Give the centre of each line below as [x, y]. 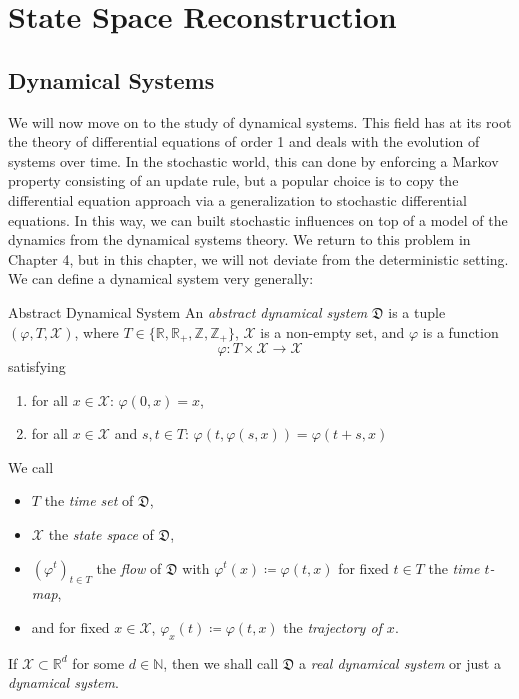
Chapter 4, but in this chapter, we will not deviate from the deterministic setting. [258, 258]
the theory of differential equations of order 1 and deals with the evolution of [244, 141]
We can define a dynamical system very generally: [161, 278]
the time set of [89, 500]
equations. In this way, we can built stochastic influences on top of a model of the [258, 219]
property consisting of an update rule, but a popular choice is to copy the [233, 180]
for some [98, 662]
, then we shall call [221, 662]
